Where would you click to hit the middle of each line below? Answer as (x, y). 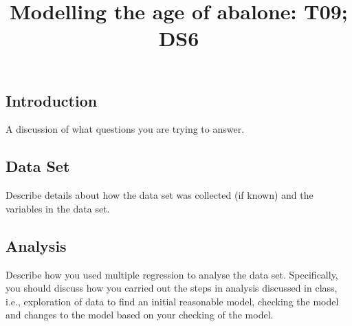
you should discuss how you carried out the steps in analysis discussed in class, (172, 288)
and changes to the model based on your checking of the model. (140, 315)
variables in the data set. (58, 208)
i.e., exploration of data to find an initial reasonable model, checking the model (172, 301)
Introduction (52, 100)
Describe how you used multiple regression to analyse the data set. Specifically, (172, 274)
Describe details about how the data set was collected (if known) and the (159, 195)
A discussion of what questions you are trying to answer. (125, 129)
